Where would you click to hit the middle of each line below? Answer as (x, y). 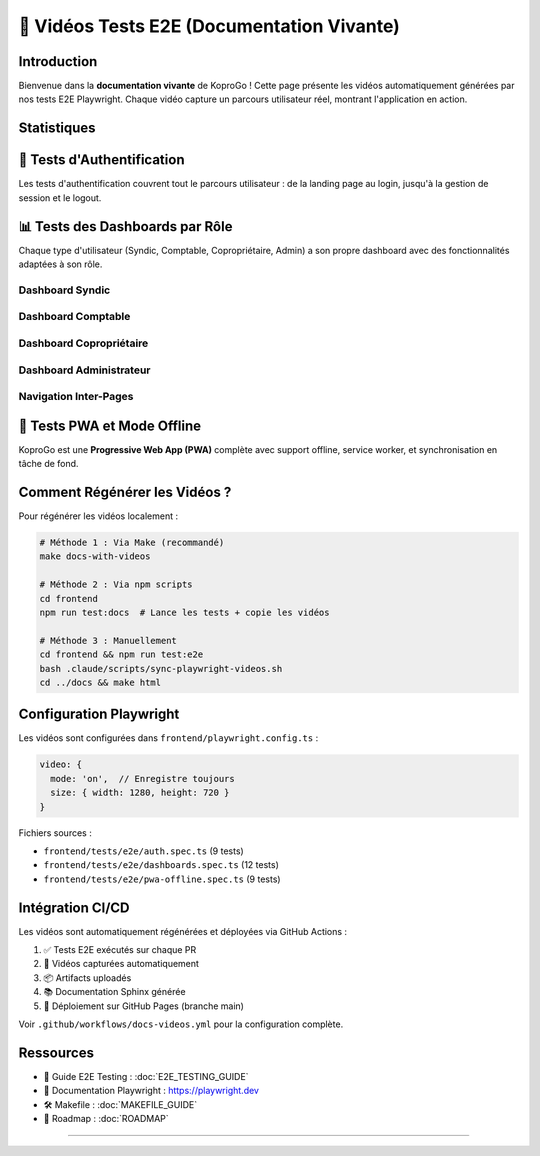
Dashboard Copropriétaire (83, 343)
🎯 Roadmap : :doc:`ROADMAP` (106, 1119)
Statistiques (57, 128)
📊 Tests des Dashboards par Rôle (125, 226)
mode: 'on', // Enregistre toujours (142, 778)
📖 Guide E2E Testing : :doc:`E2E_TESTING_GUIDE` (146, 1076)
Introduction (58, 61)
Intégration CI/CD (74, 907)
